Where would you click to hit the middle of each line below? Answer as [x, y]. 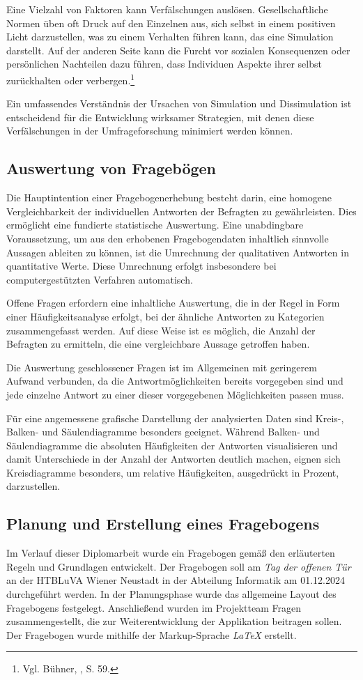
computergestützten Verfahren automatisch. [100, 279]
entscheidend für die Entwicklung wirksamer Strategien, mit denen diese [160, 117]
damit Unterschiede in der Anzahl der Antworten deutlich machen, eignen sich [173, 459]
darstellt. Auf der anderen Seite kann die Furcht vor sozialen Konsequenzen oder [178, 50]
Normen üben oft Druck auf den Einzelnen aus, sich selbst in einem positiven [171, 23]
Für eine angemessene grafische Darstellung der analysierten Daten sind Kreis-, [175, 418]
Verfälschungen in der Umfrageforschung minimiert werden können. [150, 131]
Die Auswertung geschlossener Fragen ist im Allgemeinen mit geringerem [162, 367]
